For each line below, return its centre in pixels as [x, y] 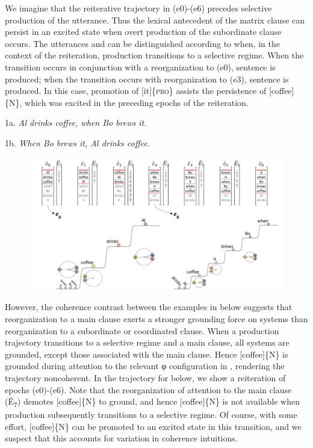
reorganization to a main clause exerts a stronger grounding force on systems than [156, 319]
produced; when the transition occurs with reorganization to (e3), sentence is [147, 79]
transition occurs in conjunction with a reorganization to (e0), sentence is [140, 67]
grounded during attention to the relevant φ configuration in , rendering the [145, 366]
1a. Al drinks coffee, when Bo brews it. [76, 123]
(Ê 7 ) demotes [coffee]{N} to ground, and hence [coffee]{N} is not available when [152, 402]
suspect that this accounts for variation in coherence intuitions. [121, 438]
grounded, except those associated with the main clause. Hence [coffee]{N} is [147, 354]
